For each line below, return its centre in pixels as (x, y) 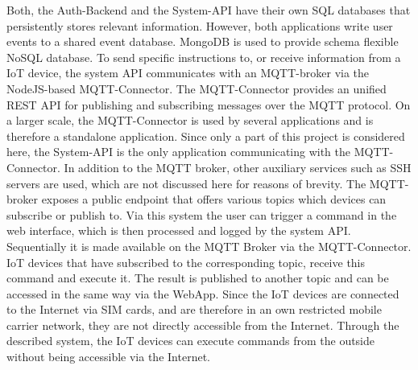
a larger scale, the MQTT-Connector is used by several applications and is (190, 120)
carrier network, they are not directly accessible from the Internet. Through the (203, 325)
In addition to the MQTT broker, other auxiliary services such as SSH (238, 167)
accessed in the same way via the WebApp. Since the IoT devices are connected (203, 293)
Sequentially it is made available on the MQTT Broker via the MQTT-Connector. (209, 246)
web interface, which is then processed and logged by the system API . (179, 230)
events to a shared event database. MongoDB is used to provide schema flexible (203, 41)
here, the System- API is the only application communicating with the (179, 152)
